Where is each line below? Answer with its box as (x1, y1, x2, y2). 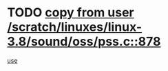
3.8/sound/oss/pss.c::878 (7, 34, 161, 49)
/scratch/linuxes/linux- (7, 19, 143, 35)
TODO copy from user (7, 5, 134, 20)
